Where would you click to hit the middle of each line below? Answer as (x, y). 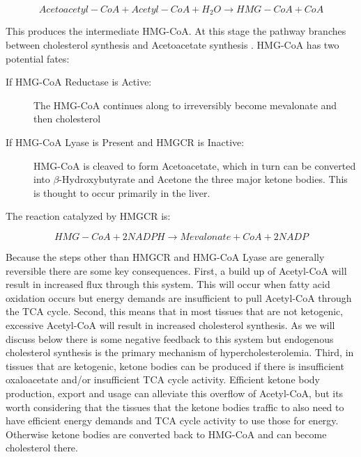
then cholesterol (67, 119)
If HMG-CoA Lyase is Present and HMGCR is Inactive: (125, 142)
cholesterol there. (42, 448)
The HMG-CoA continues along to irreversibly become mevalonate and (185, 105)
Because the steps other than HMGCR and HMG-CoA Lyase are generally (165, 256)
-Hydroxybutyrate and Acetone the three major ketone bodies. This (203, 179)
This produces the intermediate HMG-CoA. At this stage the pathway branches (176, 31)
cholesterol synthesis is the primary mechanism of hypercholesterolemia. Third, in (180, 352)
